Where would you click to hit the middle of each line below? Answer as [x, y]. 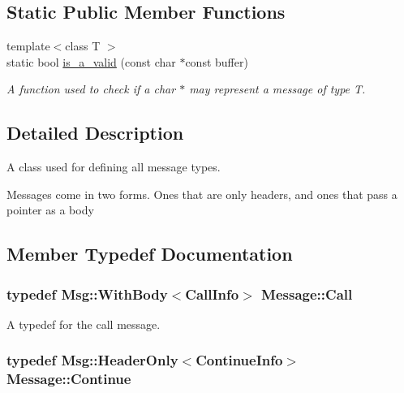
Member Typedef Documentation [150, 254]
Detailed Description [95, 133]
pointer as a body [50, 210]
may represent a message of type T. [277, 89]
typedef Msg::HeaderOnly [92, 360]
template [28, 46]
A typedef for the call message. [84, 324]
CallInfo [212, 294]
